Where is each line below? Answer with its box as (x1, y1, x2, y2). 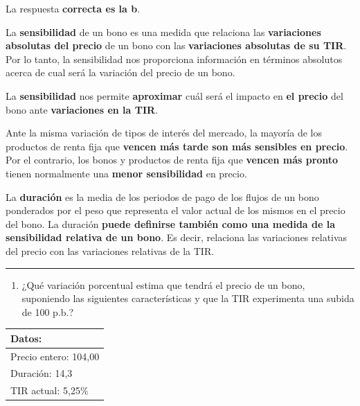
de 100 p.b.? (21, 304, 74, 319)
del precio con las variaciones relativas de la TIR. (6, 243, 215, 258)
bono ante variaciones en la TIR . (6, 102, 159, 116)
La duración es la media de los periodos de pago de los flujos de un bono (6, 189, 319, 204)
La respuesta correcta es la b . (6, 1, 141, 15)
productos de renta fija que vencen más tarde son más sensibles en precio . (6, 139, 348, 153)
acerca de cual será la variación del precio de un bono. (6, 65, 235, 80)
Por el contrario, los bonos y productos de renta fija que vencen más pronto (6, 152, 339, 167)
